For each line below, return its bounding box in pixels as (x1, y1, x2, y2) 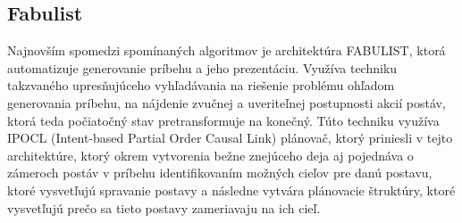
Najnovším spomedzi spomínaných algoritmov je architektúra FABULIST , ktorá (7, 41, 446, 60)
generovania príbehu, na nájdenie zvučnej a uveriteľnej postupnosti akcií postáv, (7, 93, 446, 111)
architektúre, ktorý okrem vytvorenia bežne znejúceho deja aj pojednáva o (7, 145, 414, 164)
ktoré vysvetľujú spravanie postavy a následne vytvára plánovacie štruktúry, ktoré (7, 180, 456, 199)
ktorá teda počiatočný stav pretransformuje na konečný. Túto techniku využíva (7, 111, 440, 129)
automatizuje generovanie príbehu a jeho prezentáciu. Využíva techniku (7, 58, 398, 77)
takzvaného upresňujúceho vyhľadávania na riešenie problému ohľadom (7, 76, 395, 95)
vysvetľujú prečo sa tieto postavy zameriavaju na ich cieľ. (7, 198, 321, 217)
